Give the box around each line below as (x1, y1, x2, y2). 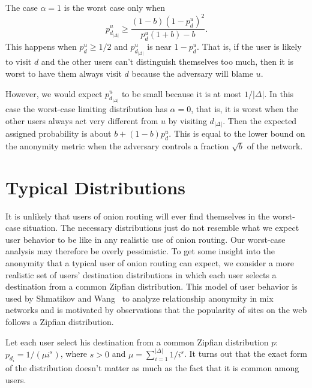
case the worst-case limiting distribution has (5, 103, 167, 115)
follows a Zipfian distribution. (5, 315, 114, 327)
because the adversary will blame (131, 67, 253, 79)
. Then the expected (223, 114, 297, 127)
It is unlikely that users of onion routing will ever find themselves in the (5, 209, 270, 222)
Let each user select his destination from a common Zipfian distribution (5, 335, 269, 348)
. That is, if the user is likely (197, 40, 302, 52)
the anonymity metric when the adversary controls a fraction (5, 139, 229, 152)
